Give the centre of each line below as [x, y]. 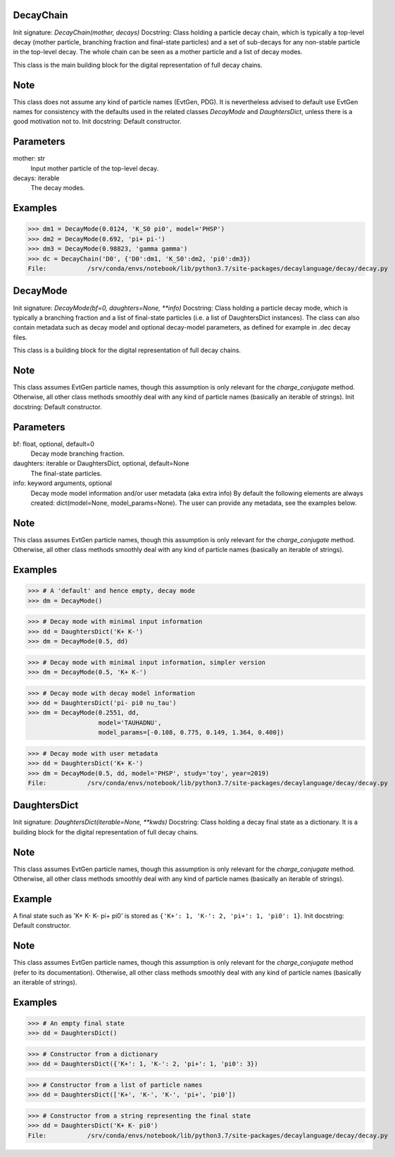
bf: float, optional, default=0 [54, 444]
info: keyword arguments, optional [63, 483]
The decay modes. [58, 188]
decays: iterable [36, 178]
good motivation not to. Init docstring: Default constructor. [98, 121]
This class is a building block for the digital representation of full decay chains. [127, 350]
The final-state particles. [66, 473]
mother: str [29, 158]
